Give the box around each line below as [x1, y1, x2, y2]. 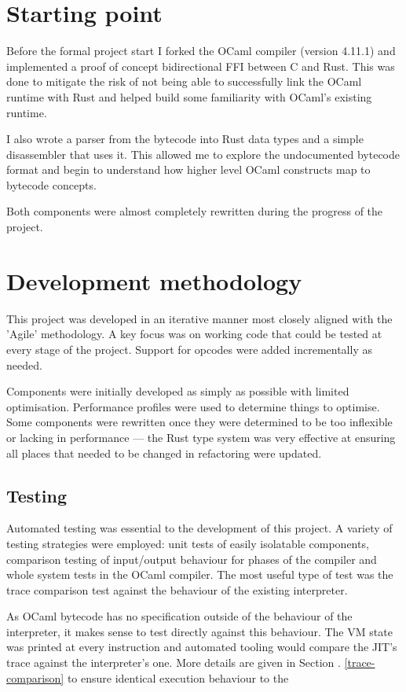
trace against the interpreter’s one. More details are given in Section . [6, 654, 341, 671]
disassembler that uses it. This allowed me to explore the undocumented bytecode [6, 145, 400, 162]
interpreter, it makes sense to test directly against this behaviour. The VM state [6, 623, 393, 639]
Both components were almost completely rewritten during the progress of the [6, 203, 383, 219]
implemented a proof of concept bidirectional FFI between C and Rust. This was [6, 57, 395, 74]
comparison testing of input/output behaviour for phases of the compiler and [6, 550, 377, 567]
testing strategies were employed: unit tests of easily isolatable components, [6, 535, 369, 551]
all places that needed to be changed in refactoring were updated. [6, 444, 322, 461]
